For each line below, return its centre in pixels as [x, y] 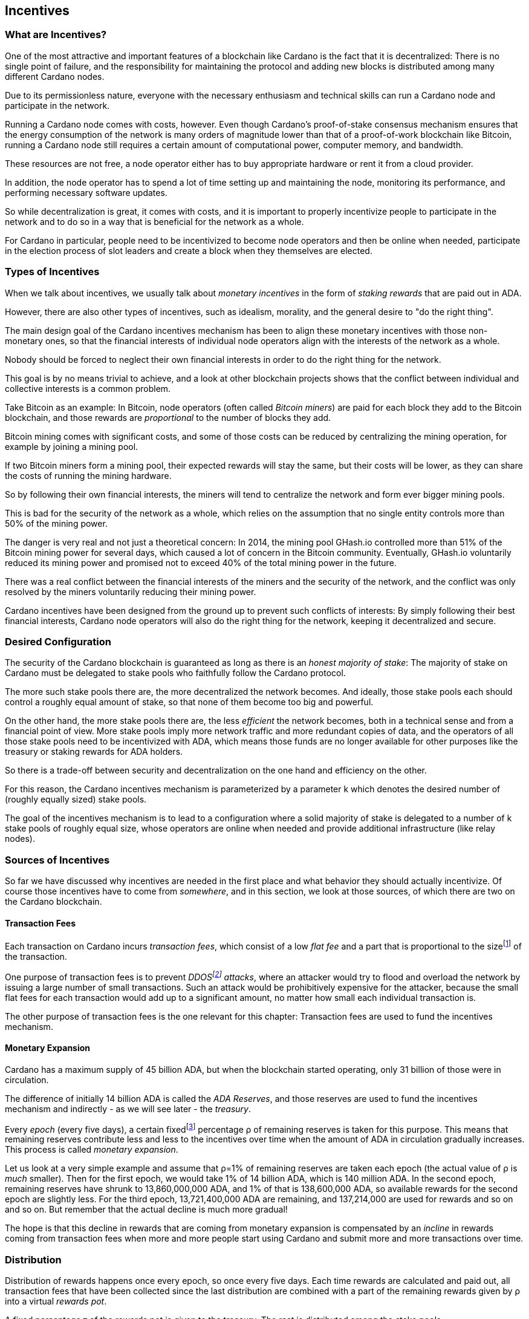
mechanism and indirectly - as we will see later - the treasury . [128, 1109]
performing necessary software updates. [86, 192]
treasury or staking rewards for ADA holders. [94, 752]
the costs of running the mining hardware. [88, 475]
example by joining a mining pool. [72, 446]
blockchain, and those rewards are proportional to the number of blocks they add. [168, 417]
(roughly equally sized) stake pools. [76, 800]
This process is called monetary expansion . [92, 1150]
